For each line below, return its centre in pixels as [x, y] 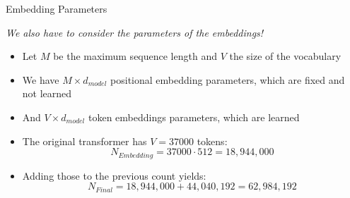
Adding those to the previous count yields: [114, 175]
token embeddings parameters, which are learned [194, 117]
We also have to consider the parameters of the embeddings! [135, 32]
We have [41, 79]
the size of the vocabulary [285, 56]
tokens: [212, 141]
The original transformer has [84, 141]
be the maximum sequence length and [135, 56]
